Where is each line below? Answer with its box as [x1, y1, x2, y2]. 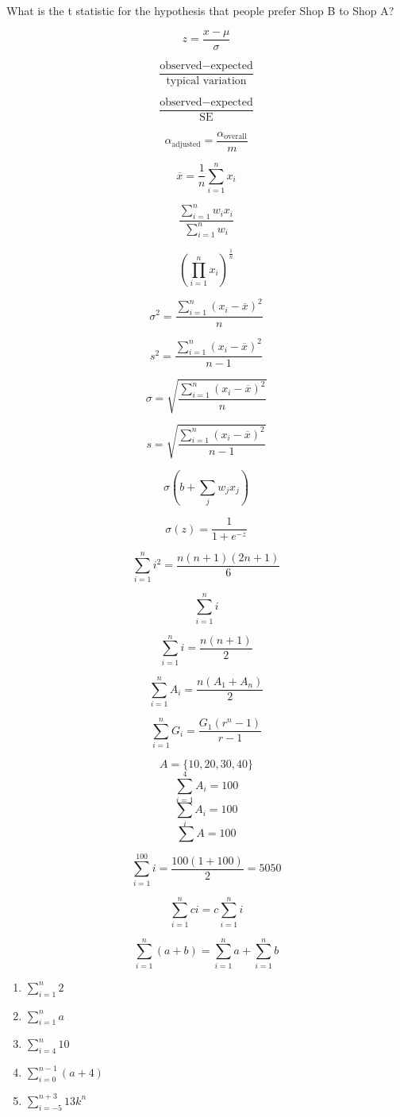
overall [224, 133, 247, 141]
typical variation [166, 75, 247, 87]
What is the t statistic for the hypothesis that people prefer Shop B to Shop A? [6, 2, 394, 18]
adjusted [171, 140, 201, 148]
